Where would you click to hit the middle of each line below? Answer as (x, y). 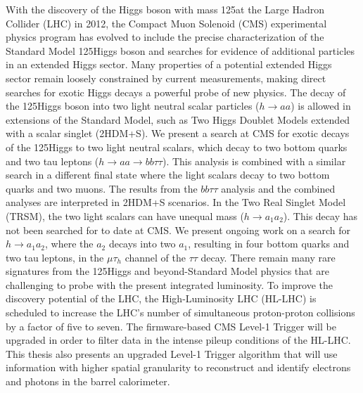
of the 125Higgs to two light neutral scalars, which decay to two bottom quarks (177, 147)
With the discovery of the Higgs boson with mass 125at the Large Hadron (165, 9)
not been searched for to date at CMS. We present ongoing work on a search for (178, 230)
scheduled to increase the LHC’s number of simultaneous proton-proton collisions (180, 313)
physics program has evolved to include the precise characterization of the (165, 37)
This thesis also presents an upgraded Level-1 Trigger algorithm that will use (172, 353)
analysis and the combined (278, 188)
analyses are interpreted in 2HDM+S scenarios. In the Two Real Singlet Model (176, 202)
